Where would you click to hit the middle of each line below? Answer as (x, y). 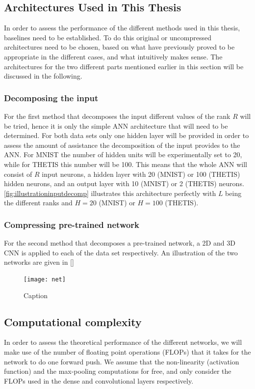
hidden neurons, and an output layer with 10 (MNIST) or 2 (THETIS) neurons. (124, 183)
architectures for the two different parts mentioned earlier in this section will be (124, 66)
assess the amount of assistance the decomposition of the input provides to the (122, 145)
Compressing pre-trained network (72, 224)
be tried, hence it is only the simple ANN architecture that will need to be (116, 125)
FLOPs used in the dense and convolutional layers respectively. (99, 380)
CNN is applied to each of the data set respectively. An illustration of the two (121, 252)
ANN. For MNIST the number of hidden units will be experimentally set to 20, (123, 154)
